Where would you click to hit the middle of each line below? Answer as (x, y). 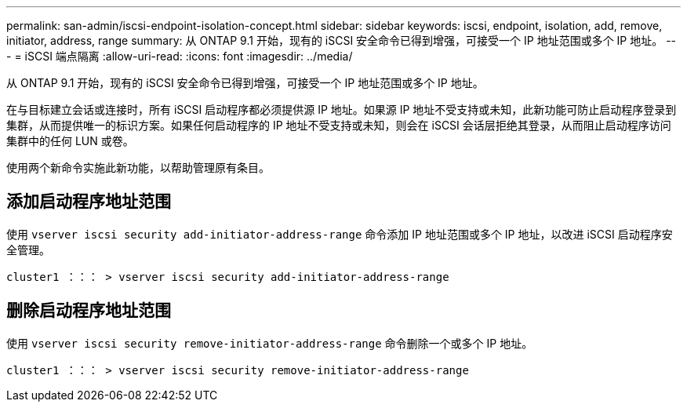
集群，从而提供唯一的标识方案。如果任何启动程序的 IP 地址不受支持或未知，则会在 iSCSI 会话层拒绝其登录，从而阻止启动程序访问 (339, 125)
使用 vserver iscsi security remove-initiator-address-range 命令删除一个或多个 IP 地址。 (270, 343)
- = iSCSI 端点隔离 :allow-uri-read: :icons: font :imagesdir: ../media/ (180, 56)
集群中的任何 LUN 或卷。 (70, 141)
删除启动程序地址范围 (89, 311)
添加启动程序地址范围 (89, 202)
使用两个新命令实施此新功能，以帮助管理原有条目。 (138, 168)
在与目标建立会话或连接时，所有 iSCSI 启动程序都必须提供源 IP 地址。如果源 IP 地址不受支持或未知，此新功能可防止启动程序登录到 (342, 109)
